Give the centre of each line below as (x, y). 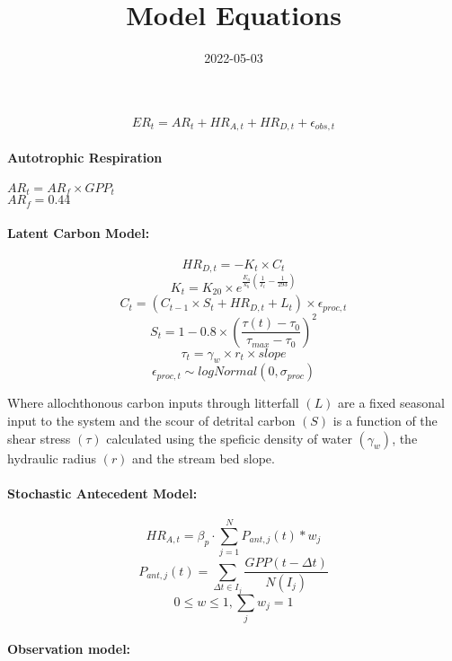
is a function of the (385, 420)
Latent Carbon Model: (79, 233)
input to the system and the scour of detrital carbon (151, 420)
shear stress (39, 438)
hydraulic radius (52, 458)
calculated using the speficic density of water (229, 438)
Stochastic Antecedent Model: (102, 493)
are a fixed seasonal (391, 403)
